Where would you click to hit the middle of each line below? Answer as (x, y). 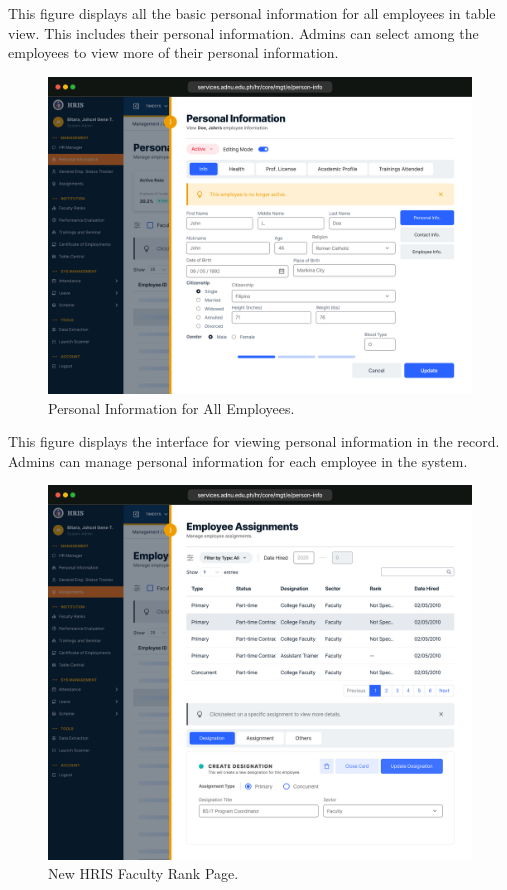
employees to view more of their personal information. (173, 52)
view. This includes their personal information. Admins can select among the (243, 32)
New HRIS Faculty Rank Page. (143, 873)
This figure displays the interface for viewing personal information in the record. (254, 441)
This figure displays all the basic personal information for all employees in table (252, 13)
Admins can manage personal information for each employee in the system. (238, 460)
